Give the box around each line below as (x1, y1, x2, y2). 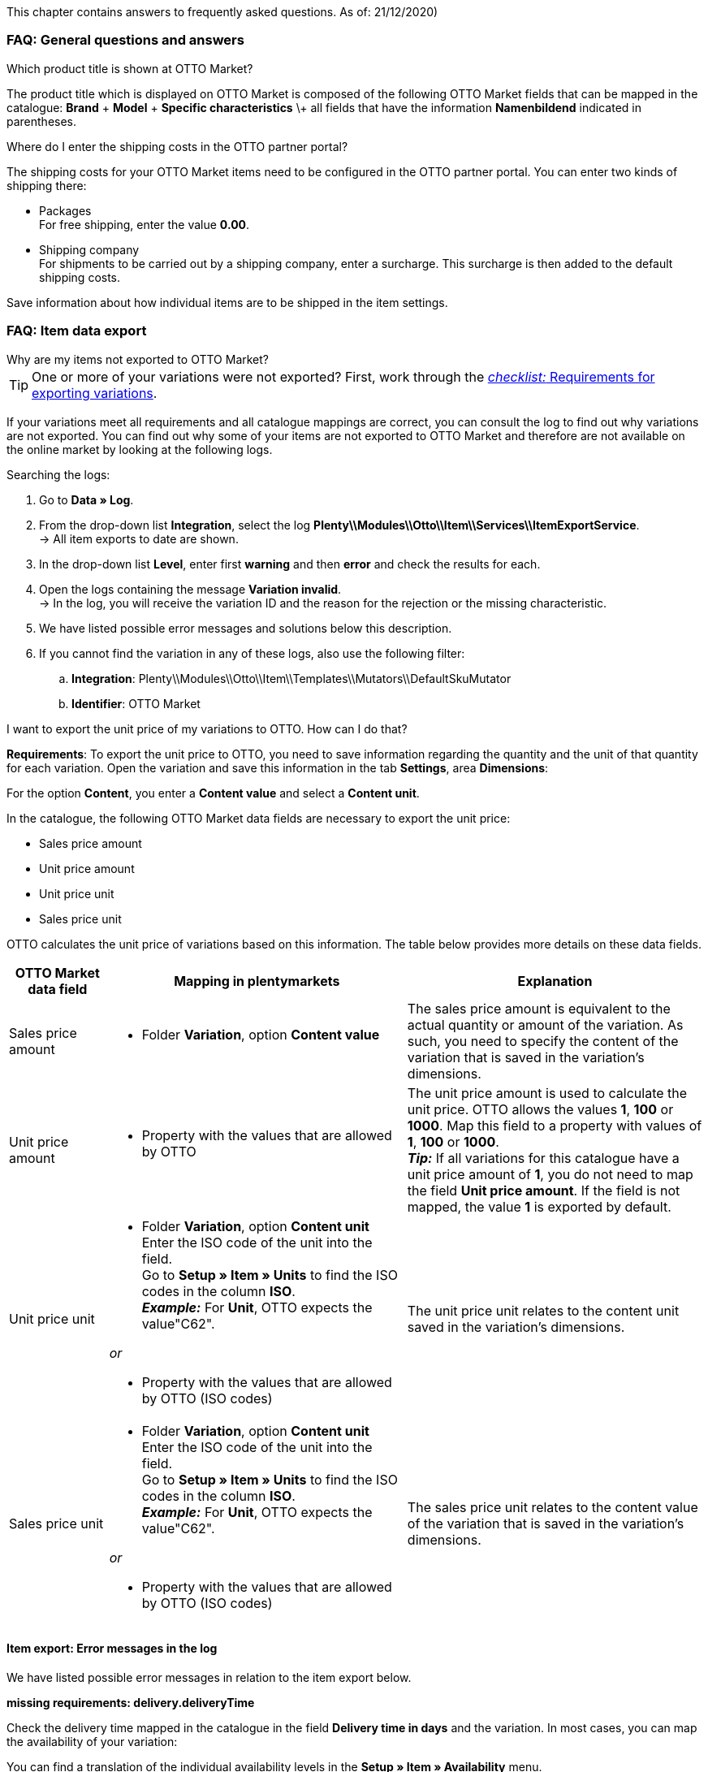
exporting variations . (32, 384, 158, 401)
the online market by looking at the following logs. (6, 442, 273, 456)
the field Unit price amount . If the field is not (407, 1182, 680, 1199)
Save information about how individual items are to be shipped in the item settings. (6, 295, 448, 309)
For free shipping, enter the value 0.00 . (39, 217, 250, 231)
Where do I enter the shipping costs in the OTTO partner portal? (6, 139, 348, 153)
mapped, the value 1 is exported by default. (407, 1198, 671, 1215)
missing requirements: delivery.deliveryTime (6, 1695, 255, 1709)
